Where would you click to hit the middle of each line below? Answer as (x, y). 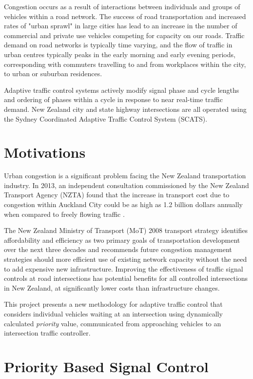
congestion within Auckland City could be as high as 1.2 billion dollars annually (124, 204)
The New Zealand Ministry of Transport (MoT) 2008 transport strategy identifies (126, 230)
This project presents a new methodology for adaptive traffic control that (113, 304)
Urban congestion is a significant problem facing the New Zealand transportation (125, 176)
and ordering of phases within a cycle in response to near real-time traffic (113, 99)
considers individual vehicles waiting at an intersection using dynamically (113, 313)
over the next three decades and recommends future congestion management (118, 249)
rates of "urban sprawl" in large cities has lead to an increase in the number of (121, 26)
